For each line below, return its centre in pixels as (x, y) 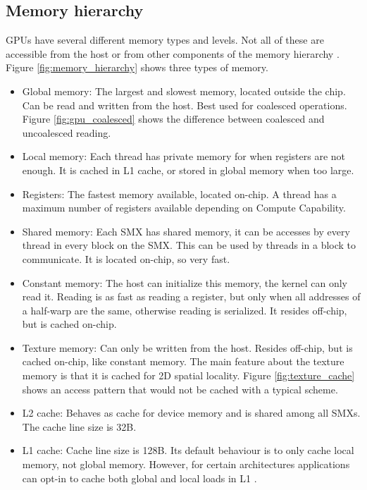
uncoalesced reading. (67, 132)
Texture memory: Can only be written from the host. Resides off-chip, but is (187, 347)
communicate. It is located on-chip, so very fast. (126, 258)
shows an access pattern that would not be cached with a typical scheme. (180, 389)
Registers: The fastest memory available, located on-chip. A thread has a (179, 194)
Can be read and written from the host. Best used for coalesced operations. (185, 105)
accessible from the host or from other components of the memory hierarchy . (173, 53)
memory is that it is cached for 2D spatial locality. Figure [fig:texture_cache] (188, 375)
